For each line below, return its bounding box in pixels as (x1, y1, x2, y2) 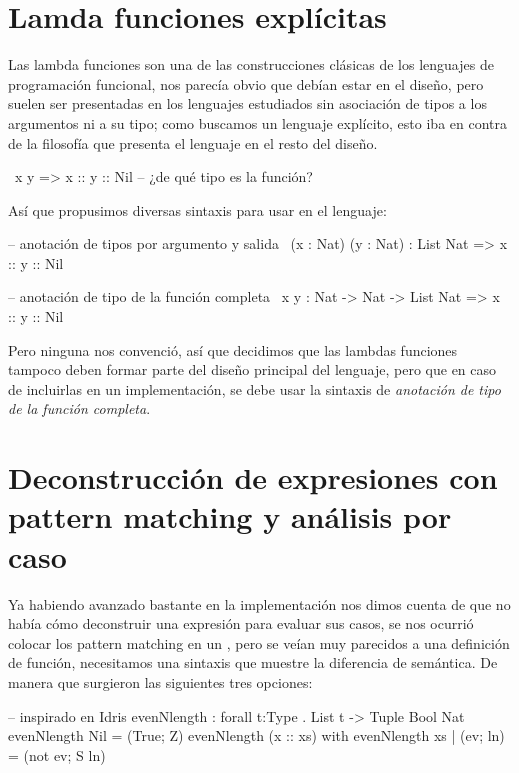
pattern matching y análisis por (8, 496, 452, 537)
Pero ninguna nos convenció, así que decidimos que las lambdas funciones (8, 339, 458, 360)
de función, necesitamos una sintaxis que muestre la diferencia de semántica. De (8, 652, 498, 673)
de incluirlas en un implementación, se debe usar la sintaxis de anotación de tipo (8, 378, 501, 399)
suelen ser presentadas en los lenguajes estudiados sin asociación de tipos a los (8, 93, 487, 114)
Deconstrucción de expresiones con (8, 457, 498, 498)
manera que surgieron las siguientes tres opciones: (8, 671, 313, 692)
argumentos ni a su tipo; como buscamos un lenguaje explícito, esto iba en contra (8, 112, 507, 133)
